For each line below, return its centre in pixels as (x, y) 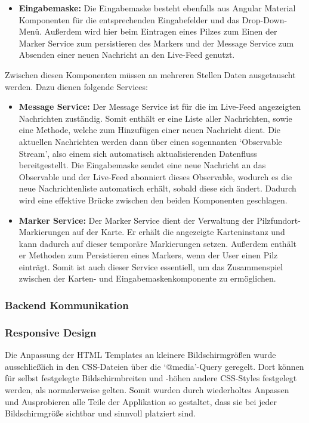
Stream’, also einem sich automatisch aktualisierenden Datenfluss (138, 153)
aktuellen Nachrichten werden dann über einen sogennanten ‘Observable (150, 141)
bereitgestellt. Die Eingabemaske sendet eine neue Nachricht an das (142, 165)
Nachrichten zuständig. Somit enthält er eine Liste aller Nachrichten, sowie (155, 118)
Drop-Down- (265, 19)
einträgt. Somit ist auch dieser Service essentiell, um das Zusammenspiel (151, 266)
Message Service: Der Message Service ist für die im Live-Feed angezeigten (160, 106)
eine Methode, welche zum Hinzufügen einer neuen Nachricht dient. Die (149, 130)
